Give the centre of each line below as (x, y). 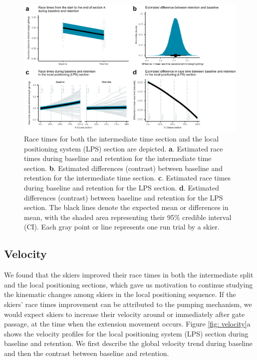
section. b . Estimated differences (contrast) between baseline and (124, 168)
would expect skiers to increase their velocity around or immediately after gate (125, 314)
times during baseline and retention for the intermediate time (118, 158)
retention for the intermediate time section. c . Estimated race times (128, 178)
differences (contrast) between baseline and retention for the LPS (124, 197)
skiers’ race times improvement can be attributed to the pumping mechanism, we (128, 304)
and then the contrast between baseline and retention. (87, 353)
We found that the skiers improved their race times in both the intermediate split (129, 275)
